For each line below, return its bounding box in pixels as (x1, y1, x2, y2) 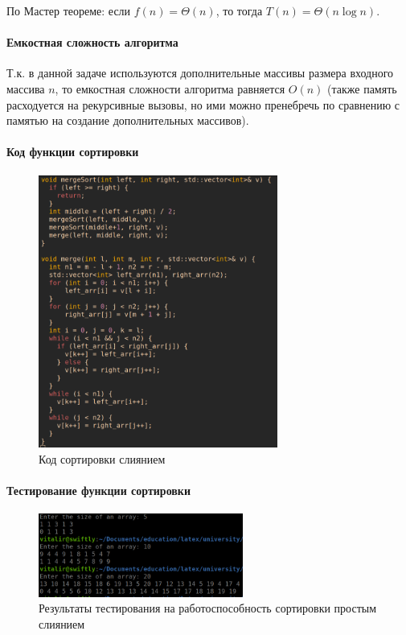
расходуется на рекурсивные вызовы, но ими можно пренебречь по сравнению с (6, 96, 400, 113)
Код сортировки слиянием (39, 450, 166, 467)
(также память (327, 80, 397, 97)
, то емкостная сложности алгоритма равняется (55, 80, 285, 97)
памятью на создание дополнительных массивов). (6, 112, 249, 129)
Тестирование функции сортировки (6, 481, 191, 498)
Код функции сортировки (6, 143, 139, 160)
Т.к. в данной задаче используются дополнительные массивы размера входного (6, 64, 394, 81)
